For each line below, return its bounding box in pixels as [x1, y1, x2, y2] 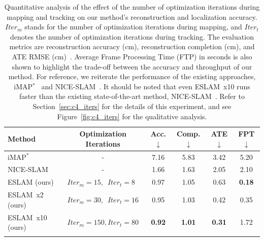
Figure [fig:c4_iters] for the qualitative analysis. [57, 111, 207, 121]
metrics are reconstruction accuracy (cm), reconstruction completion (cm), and [9, 41, 255, 52]
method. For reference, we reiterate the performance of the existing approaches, [8, 71, 256, 82]
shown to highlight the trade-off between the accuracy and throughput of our [12, 61, 252, 72]
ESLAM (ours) [8, 177, 54, 187]
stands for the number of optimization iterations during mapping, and [24, 21, 242, 32]
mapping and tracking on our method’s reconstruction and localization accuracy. [7, 11, 257, 22]
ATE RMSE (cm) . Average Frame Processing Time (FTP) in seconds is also [12, 51, 252, 61]
